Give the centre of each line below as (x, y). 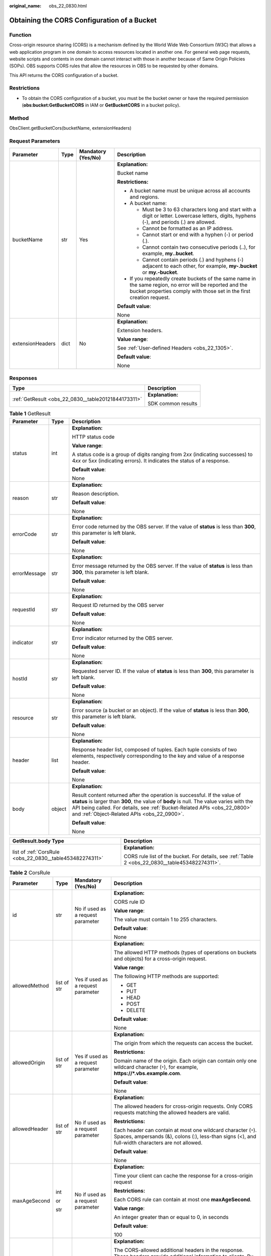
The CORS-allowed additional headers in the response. (179, 1250)
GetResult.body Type (38, 841)
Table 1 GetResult (30, 413)
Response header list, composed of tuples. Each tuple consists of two (154, 750)
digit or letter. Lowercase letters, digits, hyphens (199, 216)
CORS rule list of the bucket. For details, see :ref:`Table (188, 856)
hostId (20, 678)
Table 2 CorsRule (30, 873)
